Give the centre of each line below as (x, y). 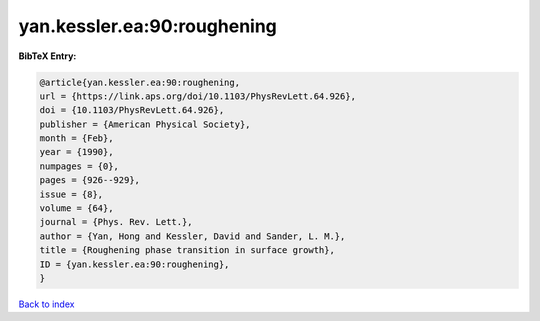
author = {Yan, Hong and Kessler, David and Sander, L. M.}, (192, 236)
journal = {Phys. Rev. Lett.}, (116, 222)
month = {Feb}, (76, 138)
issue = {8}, (71, 194)
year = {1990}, (76, 152)
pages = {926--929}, (89, 180)
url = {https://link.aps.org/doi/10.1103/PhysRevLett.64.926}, (198, 96)
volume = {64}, (76, 208)
